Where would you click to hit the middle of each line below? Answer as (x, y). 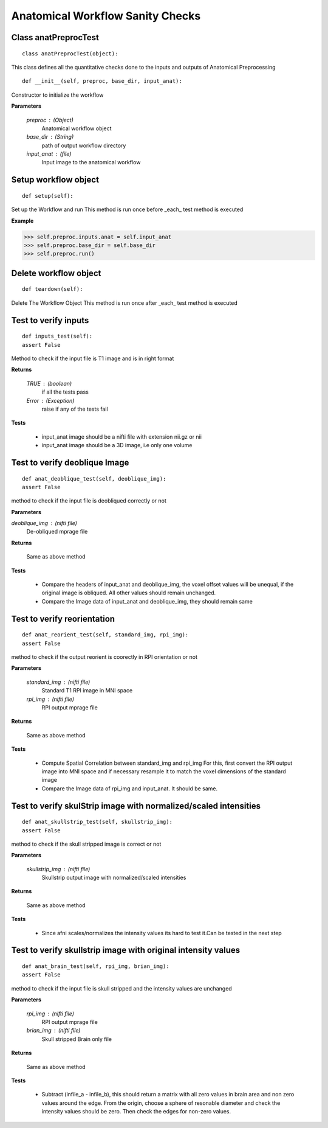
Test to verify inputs (50, 320)
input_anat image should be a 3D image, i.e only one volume (117, 445)
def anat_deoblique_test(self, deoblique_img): (94, 479)
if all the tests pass (65, 392)
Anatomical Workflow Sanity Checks (106, 16)
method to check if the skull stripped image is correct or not (86, 844)
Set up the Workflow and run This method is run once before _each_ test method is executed (127, 209)
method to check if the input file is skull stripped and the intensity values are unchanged (121, 988)
